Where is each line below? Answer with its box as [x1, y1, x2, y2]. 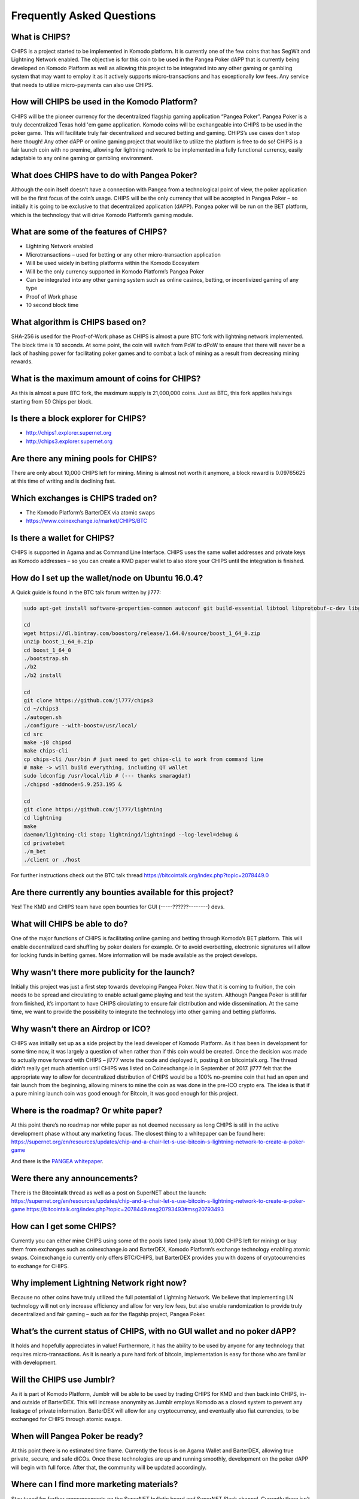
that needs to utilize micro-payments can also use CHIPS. [11, 81, 153, 88]
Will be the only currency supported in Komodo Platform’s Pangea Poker [26, 267, 205, 275]
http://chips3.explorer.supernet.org [26, 438, 113, 445]
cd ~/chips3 [23, 705, 59, 712]
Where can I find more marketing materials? [11, 1479, 178, 1489]
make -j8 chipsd [23, 739, 72, 746]
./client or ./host [23, 856, 81, 863]
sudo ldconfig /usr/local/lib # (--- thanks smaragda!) [23, 772, 191, 779]
